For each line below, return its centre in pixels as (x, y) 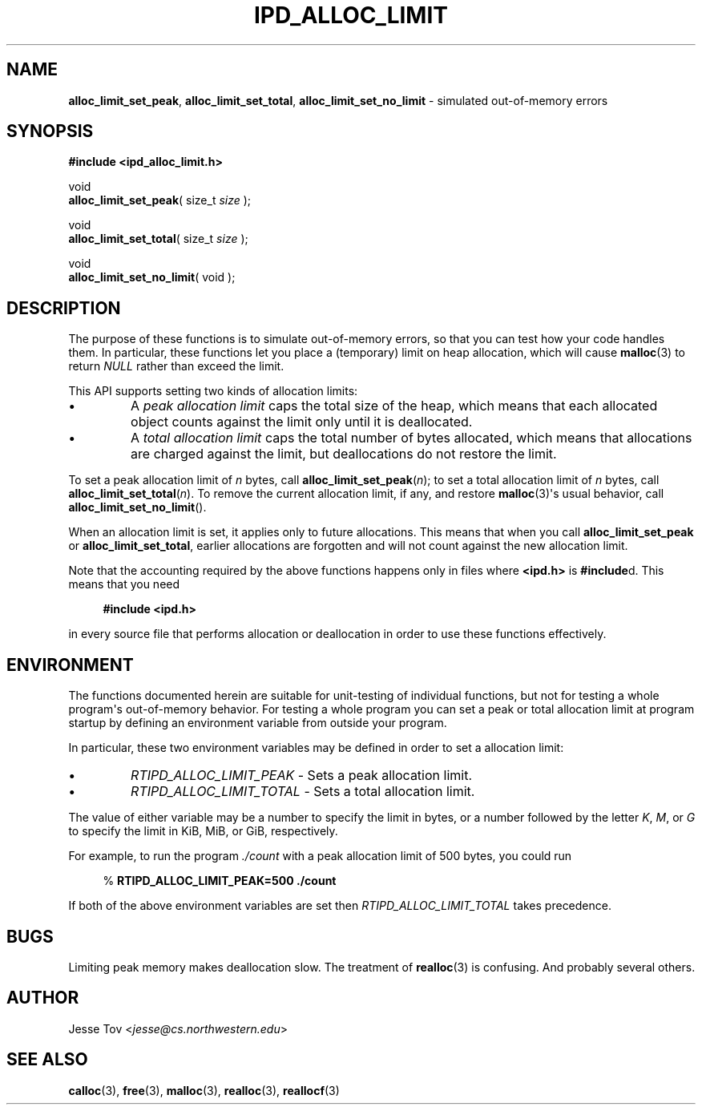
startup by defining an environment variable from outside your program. (258, 723)
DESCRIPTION (64, 308)
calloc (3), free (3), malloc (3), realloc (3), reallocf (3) (204, 1090)
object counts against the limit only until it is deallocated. (302, 422)
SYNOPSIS (50, 131)
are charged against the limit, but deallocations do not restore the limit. (344, 454)
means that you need (124, 584)
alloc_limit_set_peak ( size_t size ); (160, 200)
